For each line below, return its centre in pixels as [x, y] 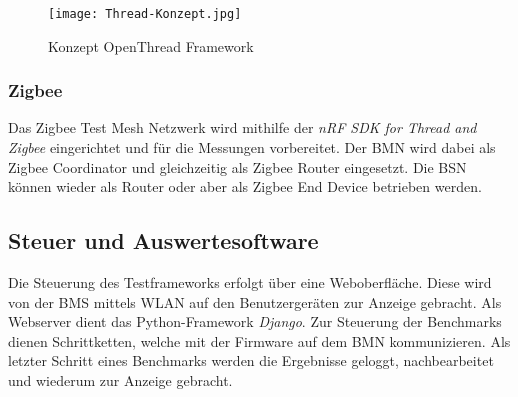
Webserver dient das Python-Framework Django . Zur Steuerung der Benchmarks [255, 321]
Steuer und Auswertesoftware [163, 240]
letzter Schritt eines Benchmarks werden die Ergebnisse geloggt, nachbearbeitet [251, 360]
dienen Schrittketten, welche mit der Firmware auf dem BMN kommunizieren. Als [259, 340]
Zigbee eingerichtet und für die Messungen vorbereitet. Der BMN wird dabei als [252, 147]
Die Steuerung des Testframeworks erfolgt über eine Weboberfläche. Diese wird [250, 282]
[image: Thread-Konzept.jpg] [145, 14]
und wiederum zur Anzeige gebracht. [120, 380]
